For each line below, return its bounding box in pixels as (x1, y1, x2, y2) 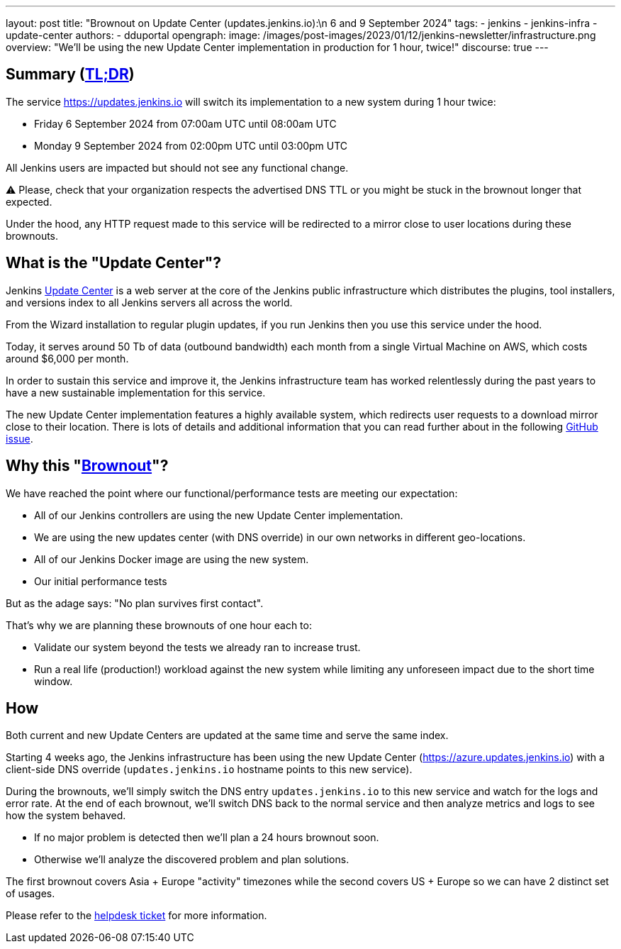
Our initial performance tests (34, 575, 167, 587)
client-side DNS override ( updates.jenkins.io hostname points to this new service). (6, 763, 413, 776)
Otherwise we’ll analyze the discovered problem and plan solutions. (34, 853, 349, 866)
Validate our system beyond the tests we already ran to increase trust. (34, 640, 361, 653)
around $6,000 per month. (6, 352, 129, 365)
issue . (6, 432, 33, 445)
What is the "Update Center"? (6, 254, 222, 272)
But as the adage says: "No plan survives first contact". (6, 596, 264, 609)
